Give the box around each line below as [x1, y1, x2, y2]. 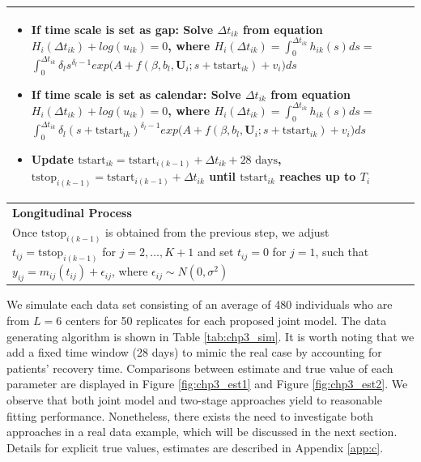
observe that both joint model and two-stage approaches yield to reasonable [6, 391, 382, 408]
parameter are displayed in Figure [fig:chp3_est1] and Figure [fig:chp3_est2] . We [6, 375, 408, 392]
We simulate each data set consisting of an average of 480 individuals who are [6, 296, 393, 313]
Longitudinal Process [12, 203, 132, 220]
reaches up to [279, 168, 356, 185]
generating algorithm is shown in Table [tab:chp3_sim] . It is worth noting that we [6, 327, 415, 344]
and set [197, 243, 234, 260]
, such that [315, 243, 369, 260]
